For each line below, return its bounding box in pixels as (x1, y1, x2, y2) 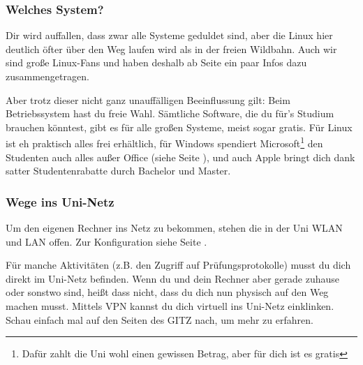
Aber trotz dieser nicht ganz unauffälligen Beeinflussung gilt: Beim (6, 92, 290, 107)
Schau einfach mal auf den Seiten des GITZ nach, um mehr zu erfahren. (6, 312, 313, 327)
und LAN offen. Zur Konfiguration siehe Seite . (6, 234, 207, 248)
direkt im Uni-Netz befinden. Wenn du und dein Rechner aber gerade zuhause (6, 271, 340, 285)
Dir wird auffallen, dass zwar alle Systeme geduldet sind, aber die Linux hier (6, 28, 333, 43)
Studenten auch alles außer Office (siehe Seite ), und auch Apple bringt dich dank (6, 149, 355, 164)
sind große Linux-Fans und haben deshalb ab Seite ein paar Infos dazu (6, 55, 307, 70)
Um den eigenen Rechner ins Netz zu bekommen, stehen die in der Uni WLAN (6, 221, 343, 235)
